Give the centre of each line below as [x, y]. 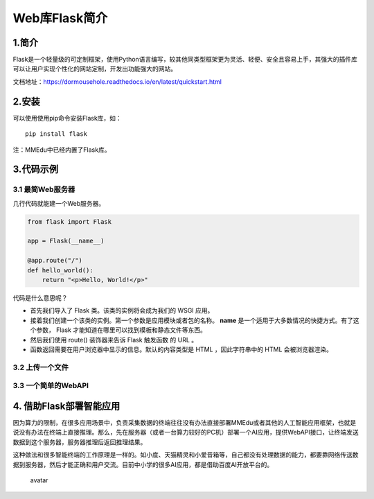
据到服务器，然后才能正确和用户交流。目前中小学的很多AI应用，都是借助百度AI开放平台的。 [143, 464]
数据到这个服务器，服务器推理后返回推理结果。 [80, 442]
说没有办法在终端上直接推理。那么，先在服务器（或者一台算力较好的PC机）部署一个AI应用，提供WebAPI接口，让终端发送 [186, 432]
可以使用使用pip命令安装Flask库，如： [68, 118]
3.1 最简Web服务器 [44, 189]
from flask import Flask [70, 221]
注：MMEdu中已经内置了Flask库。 [62, 150]
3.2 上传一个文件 [41, 367]
